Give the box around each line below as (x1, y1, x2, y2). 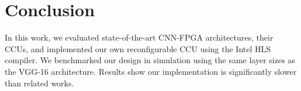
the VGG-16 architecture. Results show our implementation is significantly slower (5, 65, 297, 77)
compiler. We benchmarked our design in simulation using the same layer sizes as (5, 54, 295, 66)
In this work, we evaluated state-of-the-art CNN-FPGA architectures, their (5, 31, 274, 43)
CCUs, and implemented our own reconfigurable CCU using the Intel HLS (5, 42, 271, 54)
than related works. (5, 77, 74, 89)
